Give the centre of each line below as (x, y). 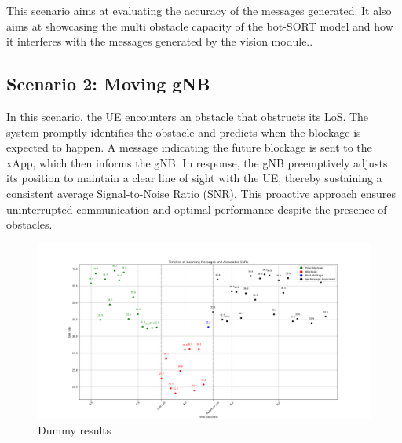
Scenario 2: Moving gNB (108, 84)
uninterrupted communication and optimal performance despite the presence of (197, 209)
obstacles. (29, 224)
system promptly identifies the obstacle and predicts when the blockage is (184, 132)
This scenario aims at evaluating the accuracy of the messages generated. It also (199, 10)
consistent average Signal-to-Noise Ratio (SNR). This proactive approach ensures (201, 193)
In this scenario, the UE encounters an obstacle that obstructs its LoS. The (188, 116)
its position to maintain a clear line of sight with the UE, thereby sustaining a (194, 178)
